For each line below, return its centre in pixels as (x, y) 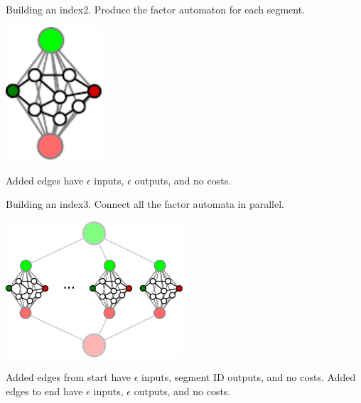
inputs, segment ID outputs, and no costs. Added (249, 377)
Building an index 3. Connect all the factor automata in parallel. (145, 204)
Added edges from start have (68, 377)
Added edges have (45, 180)
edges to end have (44, 391)
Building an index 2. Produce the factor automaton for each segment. (156, 9)
